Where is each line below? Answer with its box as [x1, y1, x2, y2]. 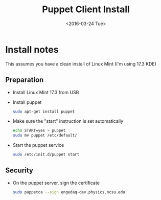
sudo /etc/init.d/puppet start [12, 152, 80, 157]
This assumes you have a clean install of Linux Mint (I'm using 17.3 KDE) [5, 60, 157, 67]
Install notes [5, 43, 59, 55]
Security [5, 166, 33, 175]
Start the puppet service [12, 142, 64, 148]
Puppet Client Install [41, 4, 130, 15]
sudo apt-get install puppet [12, 109, 75, 114]
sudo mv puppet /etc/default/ [12, 133, 78, 138]
